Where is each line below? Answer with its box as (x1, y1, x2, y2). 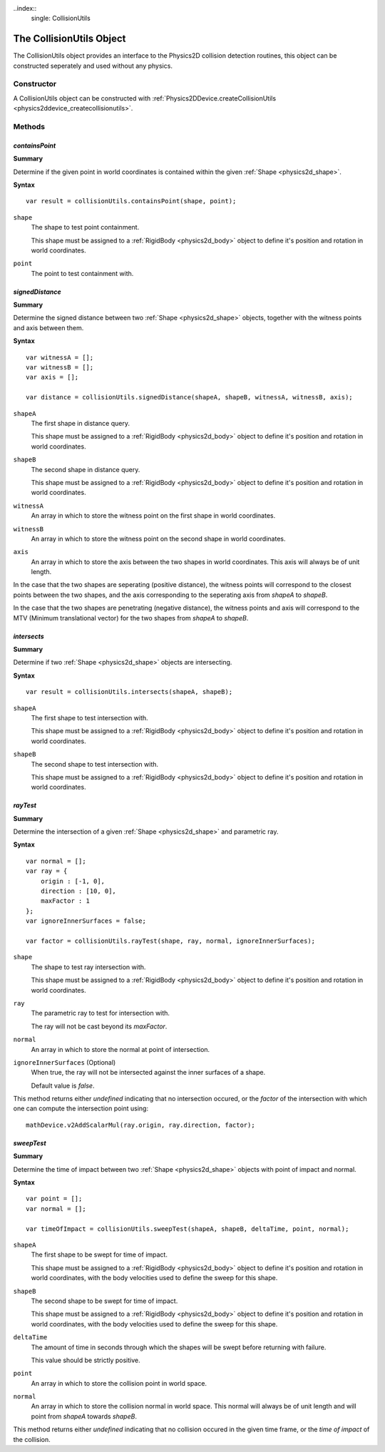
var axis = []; (26, 373, 79, 382)
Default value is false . (31, 1081, 95, 1090)
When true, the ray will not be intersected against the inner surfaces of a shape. (31, 1068, 266, 1077)
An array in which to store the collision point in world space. (31, 1379, 207, 1387)
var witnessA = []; (26, 353, 94, 362)
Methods (13, 121, 46, 131)
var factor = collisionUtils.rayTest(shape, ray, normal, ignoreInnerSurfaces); (26, 937, 316, 945)
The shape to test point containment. (31, 223, 140, 232)
